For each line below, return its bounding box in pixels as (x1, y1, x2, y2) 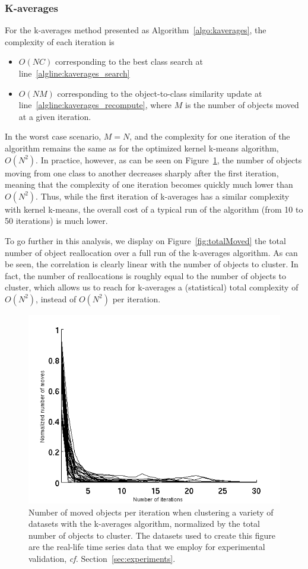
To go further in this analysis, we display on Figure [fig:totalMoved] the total (5, 234, 286, 246)
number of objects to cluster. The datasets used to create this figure (28, 529, 275, 541)
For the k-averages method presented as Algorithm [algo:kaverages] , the (5, 24, 266, 36)
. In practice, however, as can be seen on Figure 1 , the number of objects (36, 153, 302, 166)
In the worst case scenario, (5, 130, 101, 143)
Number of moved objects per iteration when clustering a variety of (28, 505, 274, 518)
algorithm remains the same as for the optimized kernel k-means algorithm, (5, 141, 279, 154)
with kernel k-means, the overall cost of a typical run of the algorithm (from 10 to (5, 203, 303, 215)
